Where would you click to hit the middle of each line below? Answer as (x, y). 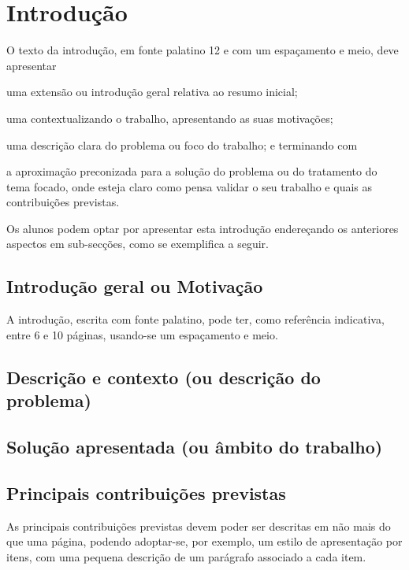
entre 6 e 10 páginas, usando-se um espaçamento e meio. (142, 334)
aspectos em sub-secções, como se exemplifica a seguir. (138, 244)
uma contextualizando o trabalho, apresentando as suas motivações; (170, 118)
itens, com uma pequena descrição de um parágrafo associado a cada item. (186, 556)
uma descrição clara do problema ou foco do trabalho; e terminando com (182, 144)
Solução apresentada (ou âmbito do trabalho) (195, 447)
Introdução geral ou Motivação (135, 286)
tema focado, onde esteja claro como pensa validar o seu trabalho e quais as (190, 186)
